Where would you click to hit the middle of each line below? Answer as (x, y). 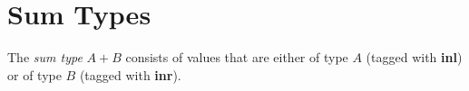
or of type (34, 74)
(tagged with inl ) (414, 57)
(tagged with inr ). (130, 74)
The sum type (45, 57)
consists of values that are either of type (237, 57)
